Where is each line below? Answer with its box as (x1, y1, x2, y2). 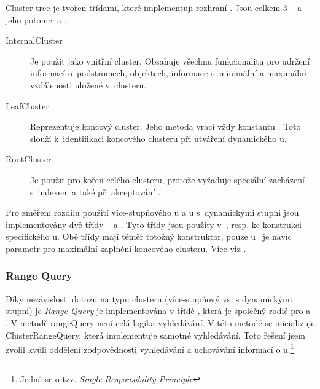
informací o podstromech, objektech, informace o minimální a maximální (30, 66, 306, 79)
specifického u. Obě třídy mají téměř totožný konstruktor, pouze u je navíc (6, 230, 292, 243)
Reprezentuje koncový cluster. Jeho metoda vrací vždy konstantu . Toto (30, 120, 301, 133)
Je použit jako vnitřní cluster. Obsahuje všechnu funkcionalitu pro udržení (30, 54, 310, 67)
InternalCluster (6, 34, 63, 47)
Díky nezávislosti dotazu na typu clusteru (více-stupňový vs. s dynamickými (6, 292, 292, 305)
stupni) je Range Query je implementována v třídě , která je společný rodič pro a (6, 304, 311, 317)
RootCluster (6, 152, 52, 165)
